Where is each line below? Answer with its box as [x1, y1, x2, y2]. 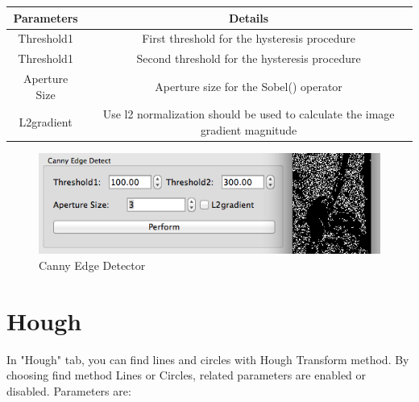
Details [229, 9, 269, 26]
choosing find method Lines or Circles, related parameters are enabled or [6, 367, 367, 383]
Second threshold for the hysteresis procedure [136, 50, 361, 67]
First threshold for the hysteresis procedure [142, 30, 356, 47]
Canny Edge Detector [39, 256, 146, 273]
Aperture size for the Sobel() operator [155, 77, 342, 94]
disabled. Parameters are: [6, 382, 131, 399]
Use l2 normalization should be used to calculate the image [102, 106, 395, 122]
